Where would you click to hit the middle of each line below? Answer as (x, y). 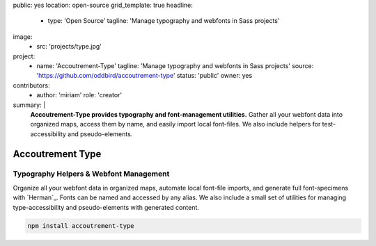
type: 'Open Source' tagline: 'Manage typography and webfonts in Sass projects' (164, 21)
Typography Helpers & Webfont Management (91, 174)
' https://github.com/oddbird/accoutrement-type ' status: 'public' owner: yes (144, 76)
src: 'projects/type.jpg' (69, 47)
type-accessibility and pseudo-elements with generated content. (106, 207)
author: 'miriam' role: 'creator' (79, 95)
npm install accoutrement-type (81, 225)
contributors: (31, 85)
